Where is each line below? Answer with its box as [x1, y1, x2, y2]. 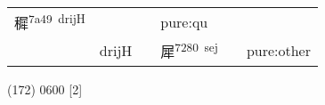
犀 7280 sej [160, 38, 218, 62]
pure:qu [160, 11, 208, 32]
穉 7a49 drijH [14, 10, 85, 34]
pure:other [246, 39, 311, 61]
